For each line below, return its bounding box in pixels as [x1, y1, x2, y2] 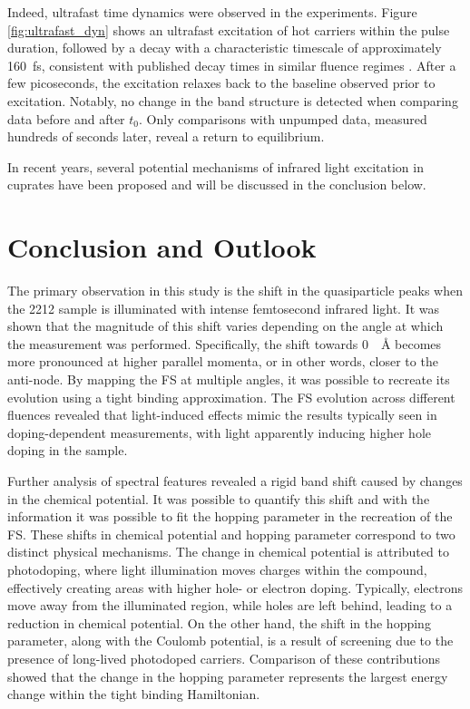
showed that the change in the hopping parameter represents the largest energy [7, 666, 448, 685]
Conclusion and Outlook [7, 228, 317, 266]
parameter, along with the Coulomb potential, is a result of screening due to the [7, 631, 454, 650]
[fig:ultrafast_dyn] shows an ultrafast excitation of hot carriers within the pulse [7, 20, 450, 39]
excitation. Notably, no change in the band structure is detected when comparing [7, 91, 458, 110]
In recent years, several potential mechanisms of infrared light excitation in [7, 157, 424, 176]
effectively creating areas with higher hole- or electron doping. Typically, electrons [7, 578, 464, 597]
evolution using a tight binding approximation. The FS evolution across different [7, 387, 455, 406]
